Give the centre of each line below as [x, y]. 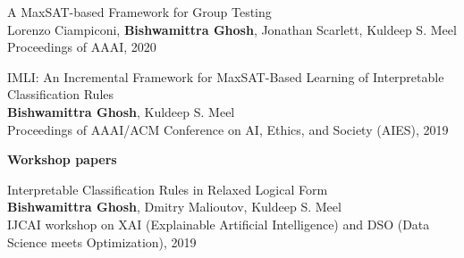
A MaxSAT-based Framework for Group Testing [139, 12]
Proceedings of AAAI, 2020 [82, 47]
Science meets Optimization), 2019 [102, 241]
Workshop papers [62, 159]
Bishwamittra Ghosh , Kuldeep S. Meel [121, 111]
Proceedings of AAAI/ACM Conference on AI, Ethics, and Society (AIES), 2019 [228, 129]
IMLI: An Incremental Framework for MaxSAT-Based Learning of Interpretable [226, 76]
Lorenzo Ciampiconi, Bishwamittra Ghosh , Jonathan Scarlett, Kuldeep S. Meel [232, 29]
